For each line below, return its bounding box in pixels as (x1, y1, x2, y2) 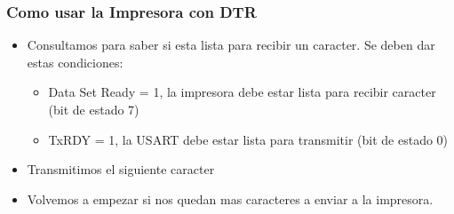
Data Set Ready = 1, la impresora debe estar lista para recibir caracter (48, 83, 436, 101)
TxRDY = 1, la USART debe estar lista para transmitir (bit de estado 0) (48, 130, 449, 148)
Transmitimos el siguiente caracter (27, 160, 215, 178)
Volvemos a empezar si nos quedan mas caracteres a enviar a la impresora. (27, 189, 434, 208)
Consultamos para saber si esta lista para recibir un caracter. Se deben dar (27, 36, 435, 54)
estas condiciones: (27, 52, 123, 71)
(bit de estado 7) (48, 100, 139, 118)
